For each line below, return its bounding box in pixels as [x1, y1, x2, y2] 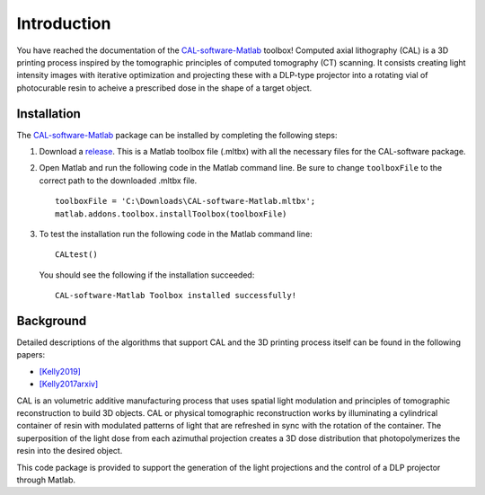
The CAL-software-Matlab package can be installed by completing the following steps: [16, 129, 338, 140]
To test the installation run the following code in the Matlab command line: [39, 228, 313, 239]
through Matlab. [16, 474, 76, 485]
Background [16, 313, 87, 328]
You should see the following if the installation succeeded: [39, 270, 255, 280]
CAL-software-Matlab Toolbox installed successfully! [55, 290, 296, 301]
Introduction [16, 13, 111, 33]
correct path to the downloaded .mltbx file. [39, 175, 198, 186]
